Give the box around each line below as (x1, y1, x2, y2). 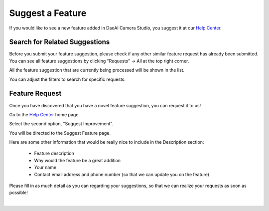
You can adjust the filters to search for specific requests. (9, 76, 126, 82)
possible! (9, 190, 28, 196)
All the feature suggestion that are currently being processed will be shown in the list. (9, 67, 185, 73)
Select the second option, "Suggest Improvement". (9, 121, 114, 127)
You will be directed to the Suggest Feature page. (9, 130, 111, 136)
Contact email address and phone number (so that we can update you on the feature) (34, 171, 209, 177)
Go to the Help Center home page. (9, 111, 80, 117)
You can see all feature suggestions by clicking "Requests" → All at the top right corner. (9, 58, 189, 64)
